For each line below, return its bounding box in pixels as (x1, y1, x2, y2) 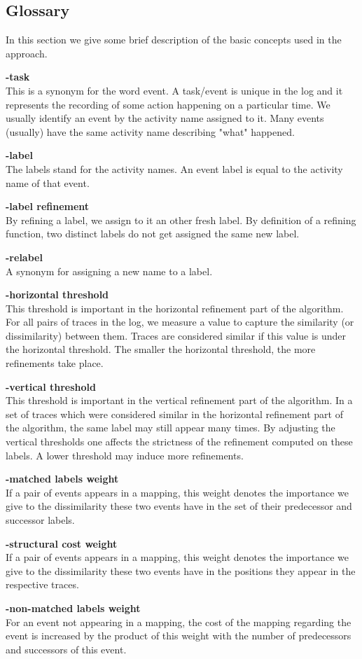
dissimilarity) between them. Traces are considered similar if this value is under (6, 328, 347, 342)
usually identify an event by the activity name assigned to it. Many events (6, 111, 324, 125)
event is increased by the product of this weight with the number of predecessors (6, 628, 351, 643)
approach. (6, 46, 48, 60)
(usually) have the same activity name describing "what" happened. (6, 124, 295, 139)
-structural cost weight (6, 536, 118, 550)
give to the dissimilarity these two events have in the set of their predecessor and (6, 499, 352, 513)
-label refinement (6, 199, 90, 214)
